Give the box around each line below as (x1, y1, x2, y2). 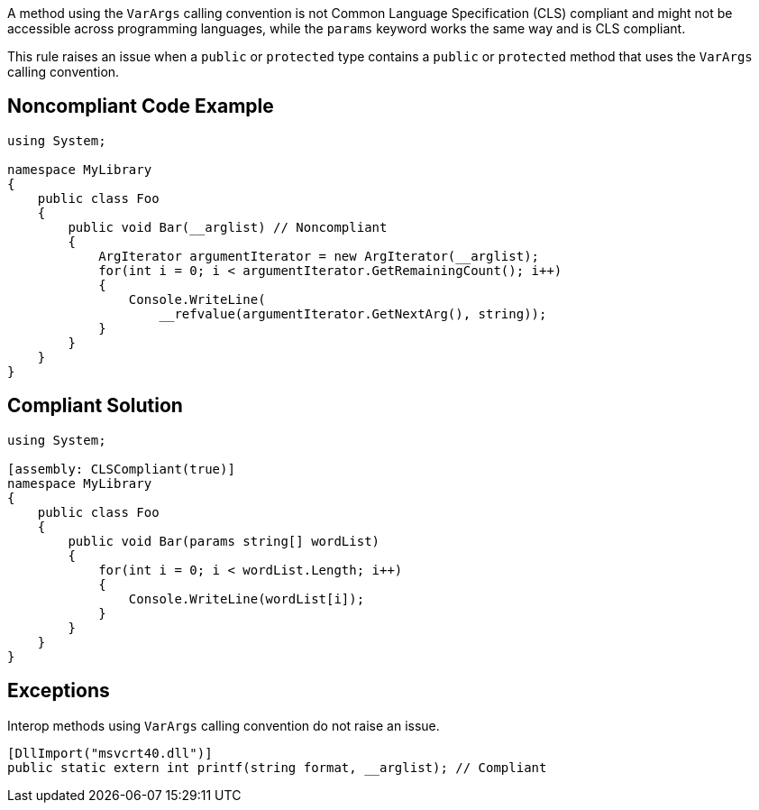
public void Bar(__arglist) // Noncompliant (68, 219, 388, 235)
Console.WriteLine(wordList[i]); (128, 591, 365, 606)
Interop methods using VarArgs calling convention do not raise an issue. (7, 717, 440, 733)
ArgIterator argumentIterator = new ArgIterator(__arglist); (98, 248, 540, 263)
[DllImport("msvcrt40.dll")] (7, 745, 213, 760)
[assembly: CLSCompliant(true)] (7, 461, 235, 476)
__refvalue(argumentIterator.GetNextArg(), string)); (159, 306, 547, 321)
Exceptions (7, 679, 110, 703)
